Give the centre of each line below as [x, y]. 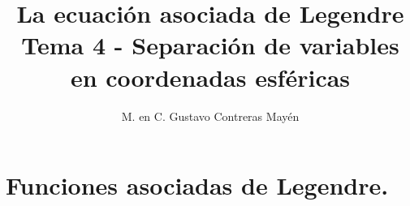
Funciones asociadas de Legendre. [197, 185]
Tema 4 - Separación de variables [210, 45]
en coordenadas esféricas [210, 77]
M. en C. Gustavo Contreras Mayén [210, 116]
